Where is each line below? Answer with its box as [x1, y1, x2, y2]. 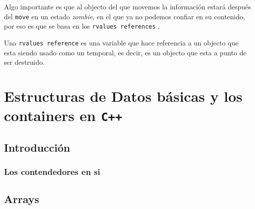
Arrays [4, 191, 39, 207]
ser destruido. [4, 57, 45, 67]
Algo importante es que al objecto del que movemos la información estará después [4, 1, 251, 11]
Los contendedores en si [4, 166, 100, 178]
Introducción [4, 139, 70, 155]
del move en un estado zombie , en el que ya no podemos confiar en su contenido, [4, 11, 245, 21]
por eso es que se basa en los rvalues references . [4, 21, 160, 31]
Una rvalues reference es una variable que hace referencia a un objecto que [4, 37, 239, 47]
